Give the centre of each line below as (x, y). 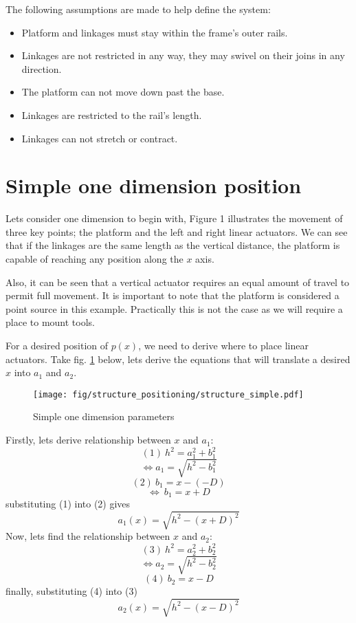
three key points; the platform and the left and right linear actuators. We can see (177, 231)
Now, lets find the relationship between (88, 536)
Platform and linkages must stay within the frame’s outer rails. (155, 32)
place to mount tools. (50, 322)
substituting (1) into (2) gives (68, 504)
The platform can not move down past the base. (123, 92)
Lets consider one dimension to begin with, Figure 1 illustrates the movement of (174, 218)
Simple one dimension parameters (104, 416)
